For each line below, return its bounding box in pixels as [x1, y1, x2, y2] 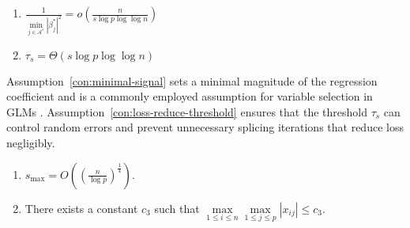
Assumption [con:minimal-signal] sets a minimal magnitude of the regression [6, 72, 378, 89]
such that [154, 199, 200, 216]
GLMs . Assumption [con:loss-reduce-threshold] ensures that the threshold [6, 103, 367, 120]
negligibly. [6, 135, 55, 150]
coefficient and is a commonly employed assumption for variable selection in [6, 88, 373, 104]
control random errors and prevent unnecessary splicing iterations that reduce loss [6, 119, 404, 135]
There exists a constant [24, 199, 138, 216]
